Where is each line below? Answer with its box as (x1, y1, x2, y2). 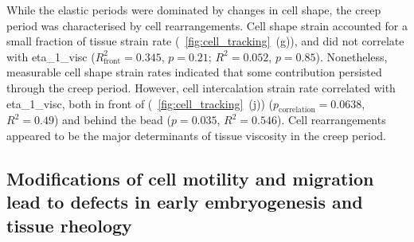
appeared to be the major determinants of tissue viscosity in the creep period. (6, 127, 386, 143)
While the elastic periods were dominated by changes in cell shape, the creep (6, 2, 381, 18)
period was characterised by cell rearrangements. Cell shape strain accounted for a (6, 17, 408, 33)
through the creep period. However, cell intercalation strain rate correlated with (6, 79, 396, 96)
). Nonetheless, (315, 48, 388, 64)
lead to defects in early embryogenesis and (6, 189, 363, 214)
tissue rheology (6, 213, 132, 237)
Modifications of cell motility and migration (6, 166, 374, 190)
